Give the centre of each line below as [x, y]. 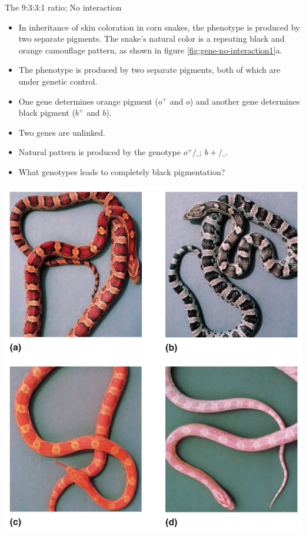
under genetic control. [58, 81]
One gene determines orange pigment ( [88, 101]
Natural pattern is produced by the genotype [99, 152]
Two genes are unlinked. [62, 132]
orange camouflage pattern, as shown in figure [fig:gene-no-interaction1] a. [150, 50]
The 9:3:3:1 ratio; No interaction [63, 7]
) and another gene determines [245, 101]
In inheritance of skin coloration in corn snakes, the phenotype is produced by [159, 27]
